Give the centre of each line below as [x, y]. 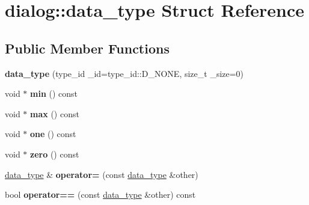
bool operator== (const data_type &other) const [100, 194]
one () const [53, 134]
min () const [54, 93]
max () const [55, 113]
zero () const [55, 154]
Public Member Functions [87, 48]
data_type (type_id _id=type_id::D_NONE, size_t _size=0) [124, 73]
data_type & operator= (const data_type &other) [102, 174]
